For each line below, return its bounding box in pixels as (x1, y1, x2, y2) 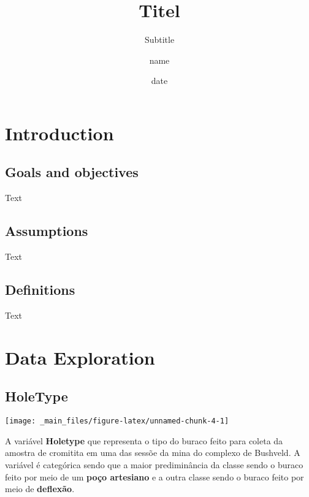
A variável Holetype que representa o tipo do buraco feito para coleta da (5, 434, 283, 447)
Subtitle (144, 33, 175, 46)
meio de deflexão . (5, 482, 75, 495)
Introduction (5, 120, 114, 145)
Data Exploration (5, 344, 155, 370)
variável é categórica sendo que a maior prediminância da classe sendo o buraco (5, 458, 303, 471)
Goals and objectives (5, 162, 139, 181)
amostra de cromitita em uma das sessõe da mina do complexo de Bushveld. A (5, 446, 300, 459)
